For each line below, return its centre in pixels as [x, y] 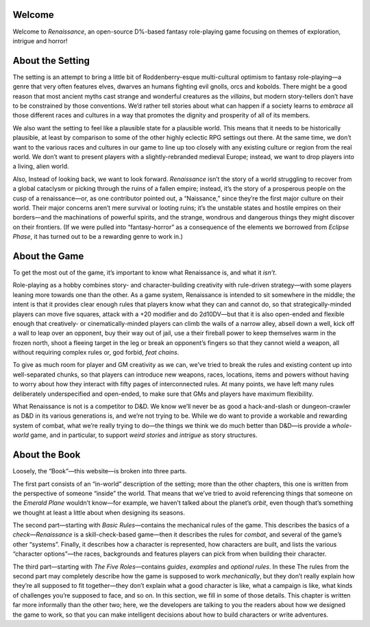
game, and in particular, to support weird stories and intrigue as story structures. [144, 435]
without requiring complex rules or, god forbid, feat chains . [96, 353]
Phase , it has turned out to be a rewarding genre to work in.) [98, 237]
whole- [342, 425]
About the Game [48, 256]
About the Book [47, 455]
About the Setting [51, 61]
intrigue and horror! [40, 40]
